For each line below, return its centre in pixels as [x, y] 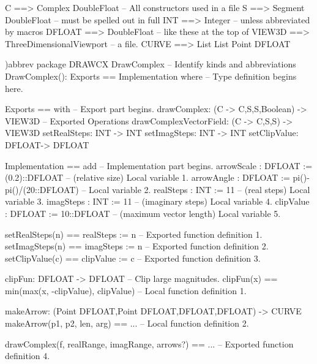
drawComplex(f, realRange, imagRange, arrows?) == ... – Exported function [149, 343]
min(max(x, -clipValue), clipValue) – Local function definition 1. [126, 290]
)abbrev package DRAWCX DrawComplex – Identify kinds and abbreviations [151, 64]
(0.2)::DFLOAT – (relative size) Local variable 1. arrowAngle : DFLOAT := [147, 177]
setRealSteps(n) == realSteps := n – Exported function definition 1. [134, 234]
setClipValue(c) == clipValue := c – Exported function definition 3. [133, 258]
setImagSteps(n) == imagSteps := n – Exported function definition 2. [137, 246]
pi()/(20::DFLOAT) [42, 189]
